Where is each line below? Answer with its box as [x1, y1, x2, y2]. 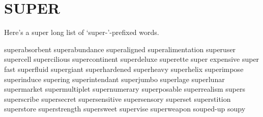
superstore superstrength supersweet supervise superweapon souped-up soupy [4, 103, 246, 114]
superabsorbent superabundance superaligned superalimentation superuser [4, 44, 236, 54]
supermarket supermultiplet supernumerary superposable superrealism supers [4, 84, 246, 94]
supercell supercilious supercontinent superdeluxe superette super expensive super [4, 54, 259, 64]
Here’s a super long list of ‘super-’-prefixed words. [4, 27, 159, 37]
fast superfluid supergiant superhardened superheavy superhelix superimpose [4, 63, 244, 74]
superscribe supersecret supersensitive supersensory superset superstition [4, 93, 231, 104]
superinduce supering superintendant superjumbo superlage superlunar [4, 73, 225, 84]
